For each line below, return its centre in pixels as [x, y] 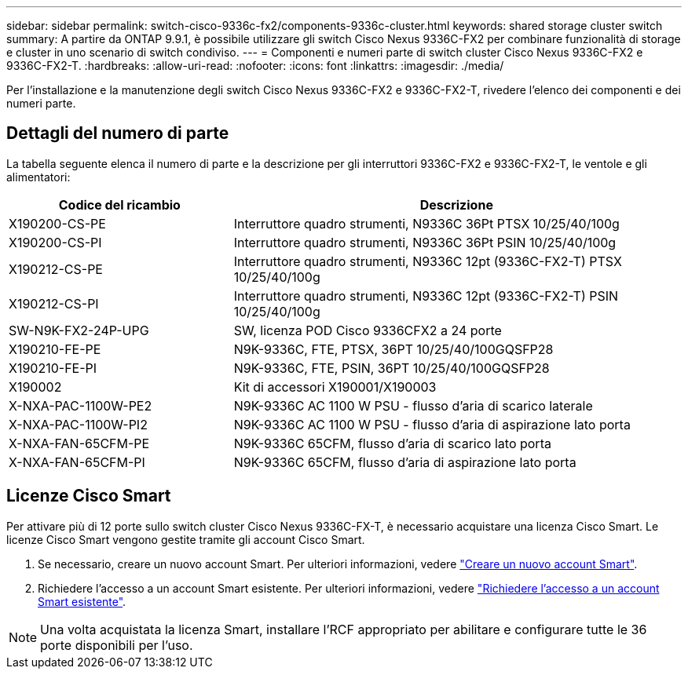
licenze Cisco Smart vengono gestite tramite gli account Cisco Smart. [186, 539]
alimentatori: [38, 177]
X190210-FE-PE [55, 349]
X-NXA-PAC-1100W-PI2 [78, 424]
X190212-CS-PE [56, 269]
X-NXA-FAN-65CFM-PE [79, 443]
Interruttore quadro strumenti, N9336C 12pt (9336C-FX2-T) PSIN [426, 296]
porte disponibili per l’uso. [117, 645]
